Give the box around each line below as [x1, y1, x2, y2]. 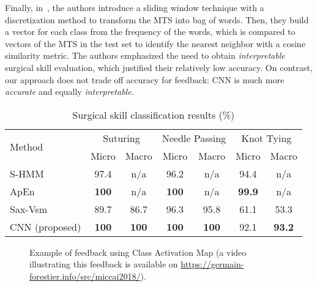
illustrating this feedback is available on [29, 258, 178, 270]
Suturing [103, 130, 140, 145]
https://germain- [181, 258, 244, 270]
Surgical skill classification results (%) [72, 107, 235, 122]
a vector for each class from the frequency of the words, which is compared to [5, 25, 296, 38]
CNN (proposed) [10, 219, 81, 234]
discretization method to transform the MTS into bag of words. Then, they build [5, 13, 309, 26]
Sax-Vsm [10, 201, 47, 216]
